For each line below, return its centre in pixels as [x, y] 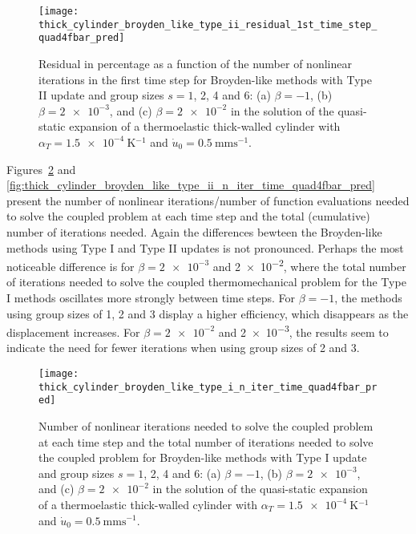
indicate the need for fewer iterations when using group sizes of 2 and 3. [183, 348]
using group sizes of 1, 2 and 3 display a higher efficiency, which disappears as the [208, 313]
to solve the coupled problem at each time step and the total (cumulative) [188, 216]
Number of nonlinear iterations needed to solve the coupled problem [206, 425]
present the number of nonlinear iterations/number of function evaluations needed [208, 200]
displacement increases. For [73, 332]
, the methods [368, 297]
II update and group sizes [101, 95]
